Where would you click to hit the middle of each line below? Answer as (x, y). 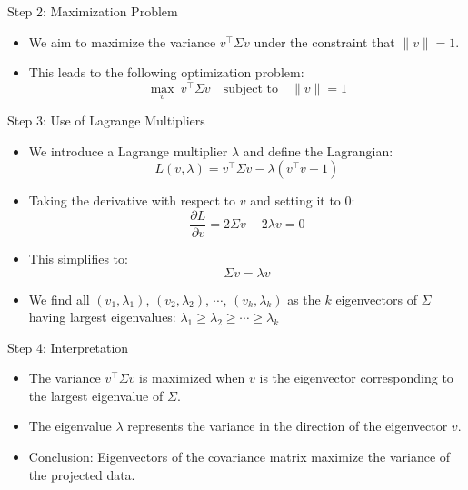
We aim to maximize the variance (122, 41)
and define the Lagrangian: (318, 150)
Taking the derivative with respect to (132, 200)
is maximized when (192, 378)
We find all (59, 299)
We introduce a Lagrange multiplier (128, 150)
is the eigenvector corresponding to (356, 378)
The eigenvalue (70, 426)
